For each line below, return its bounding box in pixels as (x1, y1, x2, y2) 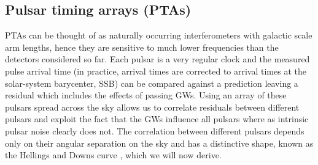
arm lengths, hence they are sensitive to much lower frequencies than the (5, 40, 279, 53)
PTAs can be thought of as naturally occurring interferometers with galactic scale (5, 29, 312, 42)
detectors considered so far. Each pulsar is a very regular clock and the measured (5, 53, 310, 65)
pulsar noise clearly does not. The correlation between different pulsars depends (5, 124, 304, 137)
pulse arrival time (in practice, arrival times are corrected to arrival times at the (5, 64, 306, 77)
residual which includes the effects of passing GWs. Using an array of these (5, 89, 287, 101)
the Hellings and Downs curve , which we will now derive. (5, 148, 222, 161)
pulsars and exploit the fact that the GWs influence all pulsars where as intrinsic (5, 112, 309, 125)
